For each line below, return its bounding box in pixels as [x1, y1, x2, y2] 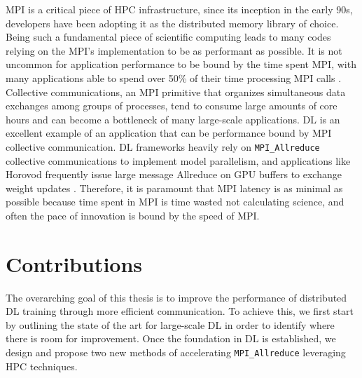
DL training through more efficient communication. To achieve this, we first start [6, 304, 354, 318]
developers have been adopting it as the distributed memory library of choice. [6, 15, 339, 30]
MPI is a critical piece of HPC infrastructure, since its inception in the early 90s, [6, 2, 353, 16]
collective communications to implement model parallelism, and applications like [6, 153, 351, 168]
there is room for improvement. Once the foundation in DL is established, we [6, 331, 336, 346]
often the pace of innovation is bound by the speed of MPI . [6, 208, 260, 222]
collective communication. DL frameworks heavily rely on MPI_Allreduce [6, 139, 320, 154]
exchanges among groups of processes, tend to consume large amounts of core [6, 98, 337, 113]
